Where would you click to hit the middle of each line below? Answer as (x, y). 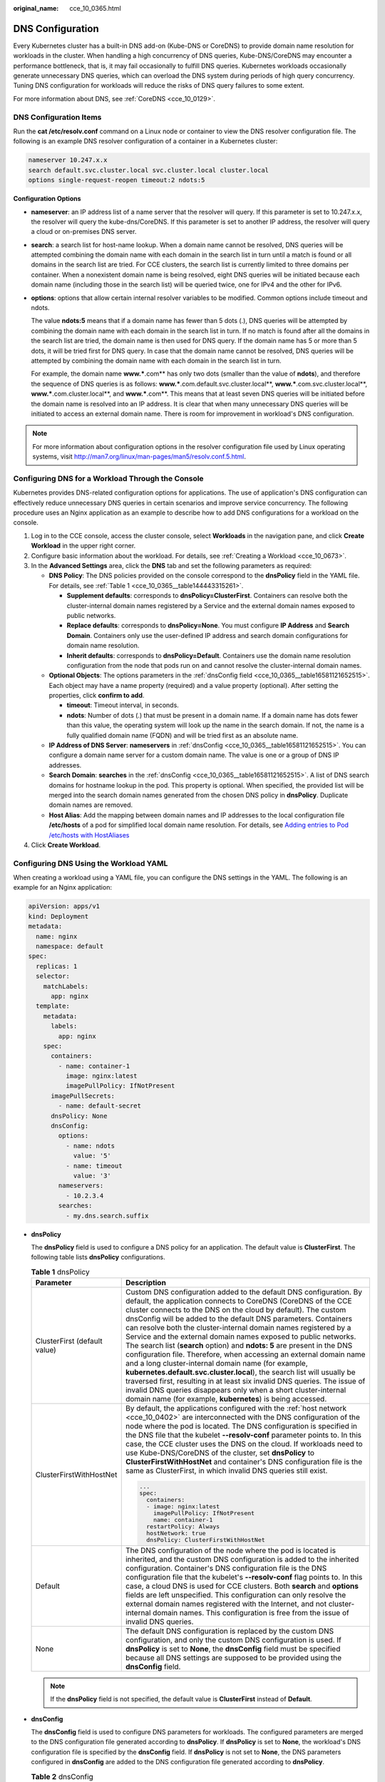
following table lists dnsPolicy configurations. (98, 1257)
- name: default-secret (100, 1106)
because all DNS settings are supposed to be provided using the (233, 1657)
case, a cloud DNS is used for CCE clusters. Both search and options (242, 1586)
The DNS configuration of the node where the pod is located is (231, 1550)
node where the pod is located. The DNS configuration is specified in (241, 1426)
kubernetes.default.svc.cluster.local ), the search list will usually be (240, 1372)
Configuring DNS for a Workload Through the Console (108, 478)
